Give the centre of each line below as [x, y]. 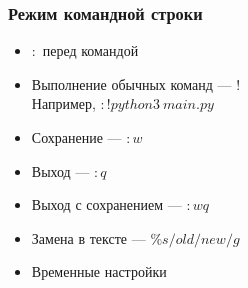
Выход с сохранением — [106, 204]
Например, [63, 103]
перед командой [90, 50]
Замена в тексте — [88, 237]
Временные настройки [99, 271]
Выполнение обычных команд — [131, 83]
